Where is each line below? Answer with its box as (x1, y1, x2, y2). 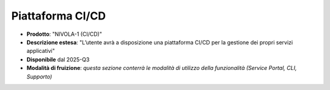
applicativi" (26, 47, 55, 55)
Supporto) (26, 73, 53, 80)
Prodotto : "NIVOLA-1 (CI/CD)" (26, 30, 102, 38)
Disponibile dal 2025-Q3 (26, 55, 90, 63)
